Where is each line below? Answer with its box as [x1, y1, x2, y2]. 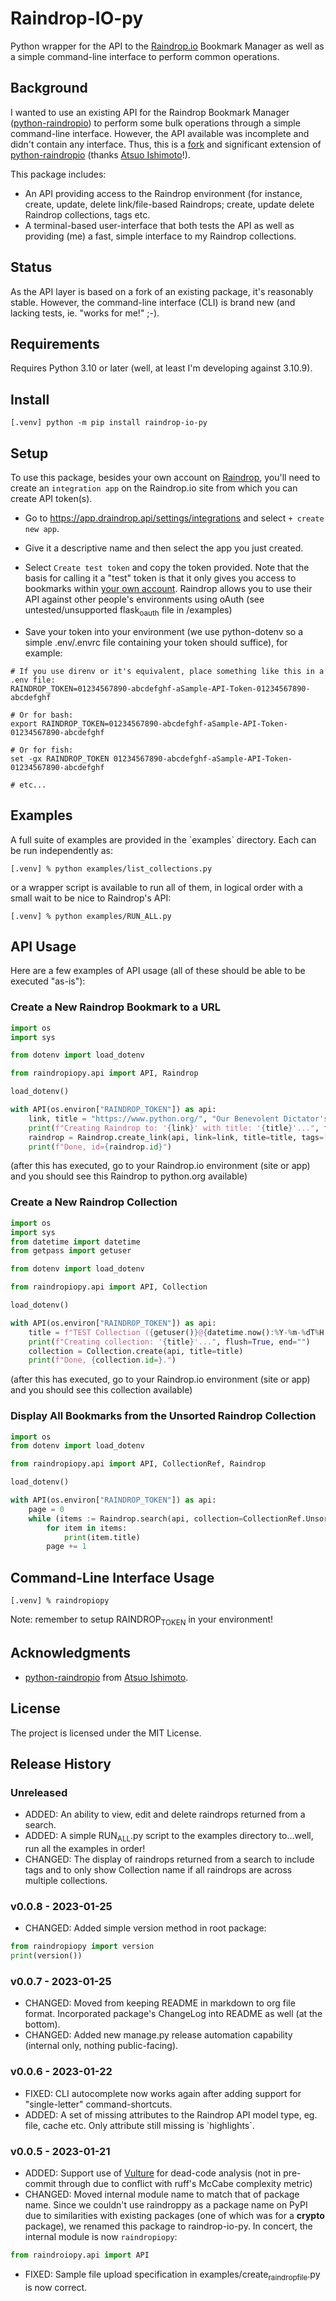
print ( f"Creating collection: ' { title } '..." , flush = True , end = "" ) [28, 1337, 311, 1347]
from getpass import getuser [10, 1246, 132, 1256]
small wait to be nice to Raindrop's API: [10, 892, 172, 904]
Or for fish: [19, 745, 74, 755]
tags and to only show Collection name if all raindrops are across [24, 1864, 293, 1876]
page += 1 [46, 1542, 87, 1552]
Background [10, 80, 88, 97]
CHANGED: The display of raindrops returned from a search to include [24, 1853, 315, 1866]
